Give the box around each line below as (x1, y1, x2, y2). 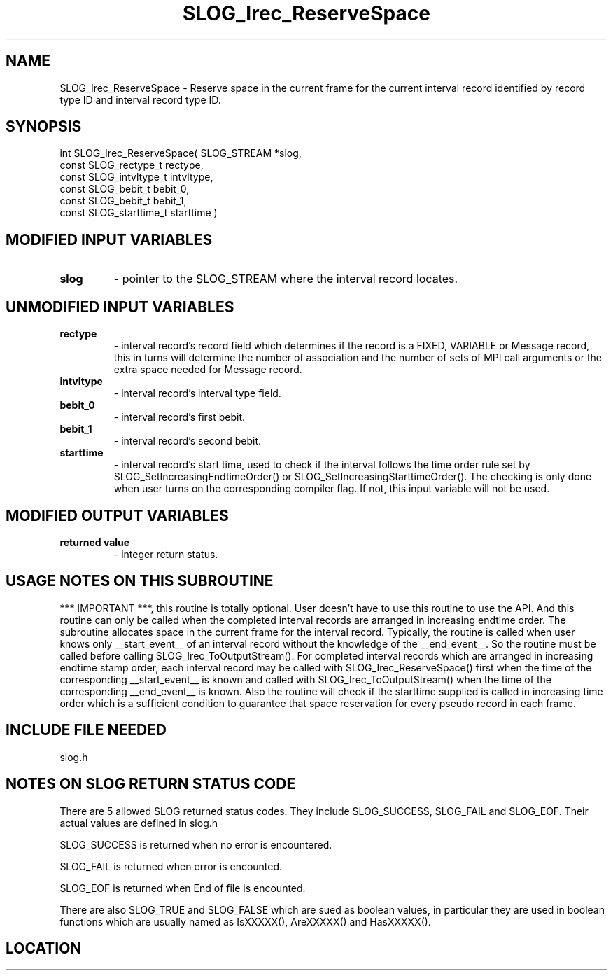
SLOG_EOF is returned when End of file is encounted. (59, 881, 306, 894)
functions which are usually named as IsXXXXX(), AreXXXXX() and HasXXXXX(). (59, 915, 431, 928)
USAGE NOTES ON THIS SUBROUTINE (6, 572, 274, 590)
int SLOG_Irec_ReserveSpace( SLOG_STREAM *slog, (59, 147, 302, 160)
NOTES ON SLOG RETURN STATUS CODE (6, 775, 296, 793)
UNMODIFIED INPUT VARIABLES (6, 298, 234, 316)
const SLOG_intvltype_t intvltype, (59, 171, 213, 183)
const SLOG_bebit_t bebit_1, (59, 195, 187, 207)
